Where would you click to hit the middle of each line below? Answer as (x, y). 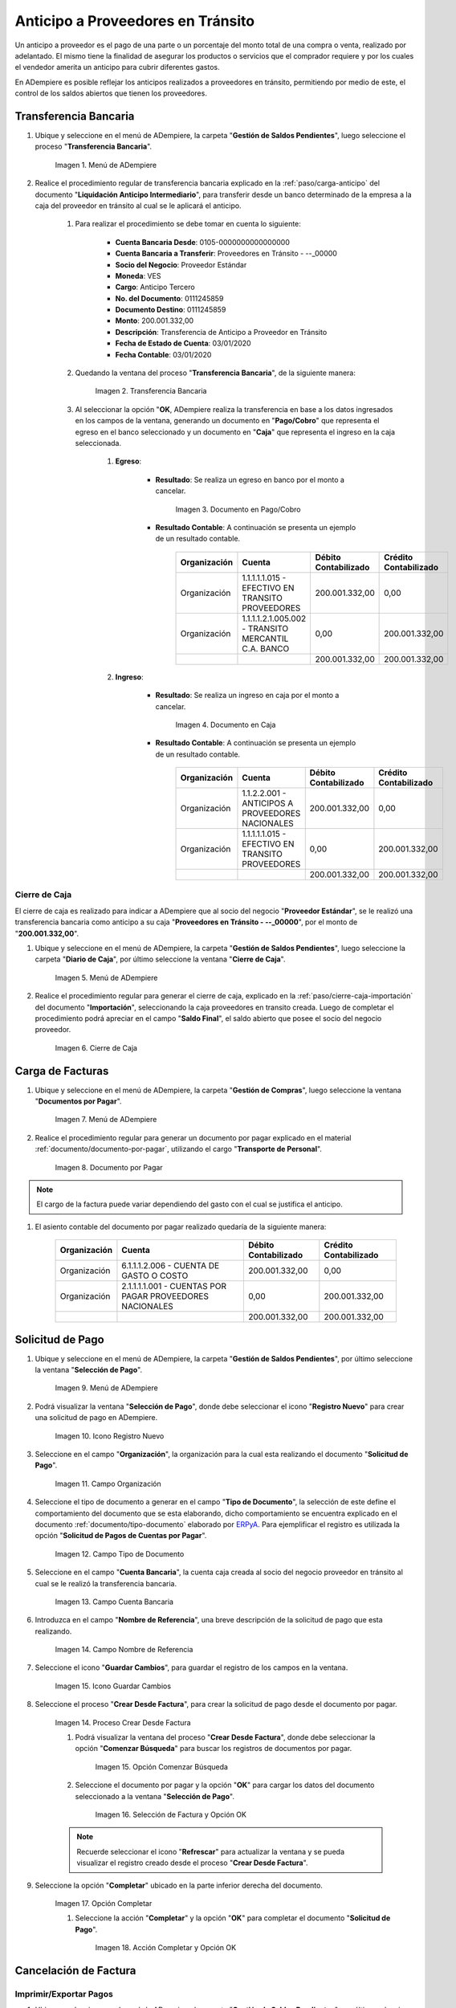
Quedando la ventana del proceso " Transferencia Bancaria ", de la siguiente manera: (216, 373)
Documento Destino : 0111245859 (171, 310)
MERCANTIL (265, 639)
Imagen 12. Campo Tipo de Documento (120, 1553)
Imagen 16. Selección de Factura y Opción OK (171, 1814)
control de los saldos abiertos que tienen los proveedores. (111, 93)
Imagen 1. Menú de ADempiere (106, 165)
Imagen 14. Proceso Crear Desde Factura (123, 1722)
